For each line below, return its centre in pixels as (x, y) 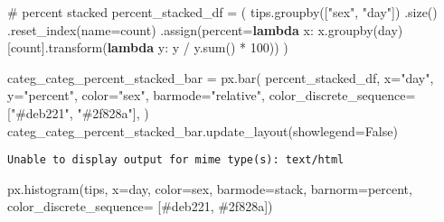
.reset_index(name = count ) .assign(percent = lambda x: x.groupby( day (203, 29)
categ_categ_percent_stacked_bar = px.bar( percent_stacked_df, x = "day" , (221, 77)
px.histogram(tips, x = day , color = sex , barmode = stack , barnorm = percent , (210, 188)
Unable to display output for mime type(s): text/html (176, 160)
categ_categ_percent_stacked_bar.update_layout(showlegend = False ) (203, 130)
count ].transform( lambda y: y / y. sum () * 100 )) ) (149, 47)
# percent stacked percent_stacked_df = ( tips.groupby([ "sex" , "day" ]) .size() (222, 12)
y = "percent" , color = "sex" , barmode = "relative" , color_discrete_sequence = (212, 95)
